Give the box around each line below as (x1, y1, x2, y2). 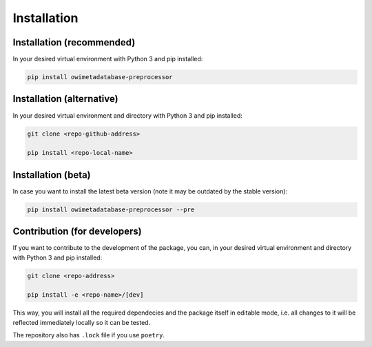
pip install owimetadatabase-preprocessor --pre (27, 205, 195, 213)
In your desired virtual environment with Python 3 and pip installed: (12, 55, 203, 63)
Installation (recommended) (12, 36, 136, 48)
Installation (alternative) (12, 93, 118, 105)
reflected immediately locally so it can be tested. (12, 318, 151, 326)
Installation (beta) (12, 169, 91, 180)
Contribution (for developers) (12, 226, 142, 238)
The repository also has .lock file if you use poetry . (12, 331, 165, 339)
